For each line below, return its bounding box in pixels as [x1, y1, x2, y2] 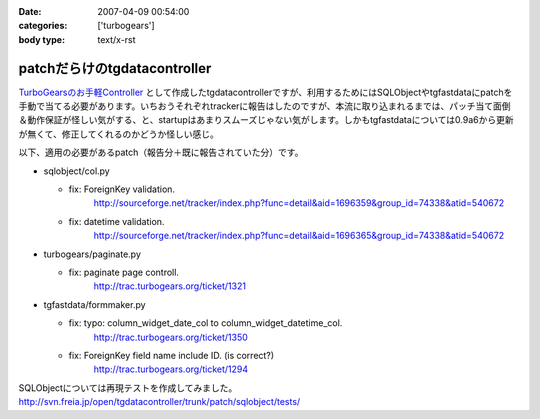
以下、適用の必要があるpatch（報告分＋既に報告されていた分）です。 [18, 146, 304, 159]
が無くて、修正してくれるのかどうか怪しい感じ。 [18, 128, 220, 140]
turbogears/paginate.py [43, 248, 142, 260]
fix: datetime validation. [68, 215, 165, 227]
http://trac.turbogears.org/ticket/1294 [93, 363, 249, 375]
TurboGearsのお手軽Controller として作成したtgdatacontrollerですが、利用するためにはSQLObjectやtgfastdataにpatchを [18, 86, 513, 98]
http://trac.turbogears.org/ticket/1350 [93, 331, 249, 343]
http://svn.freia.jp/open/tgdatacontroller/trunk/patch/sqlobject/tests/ [18, 396, 301, 408]
